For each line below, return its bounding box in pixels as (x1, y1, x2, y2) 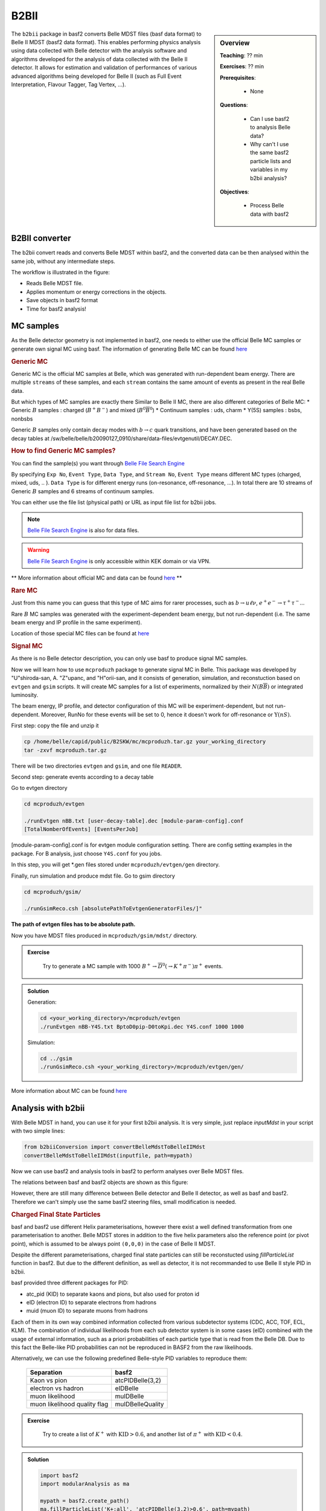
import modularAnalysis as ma (40, 1480, 130, 1487)
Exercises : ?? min (220, 63, 264, 70)
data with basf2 (250, 210, 289, 218)
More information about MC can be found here (11, 1087, 127, 1095)
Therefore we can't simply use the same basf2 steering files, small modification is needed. (11, 1198, 237, 1205)
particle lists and (250, 157, 292, 164)
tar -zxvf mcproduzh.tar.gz (24, 746, 107, 754)
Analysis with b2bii (11, 1103, 85, 1113)
